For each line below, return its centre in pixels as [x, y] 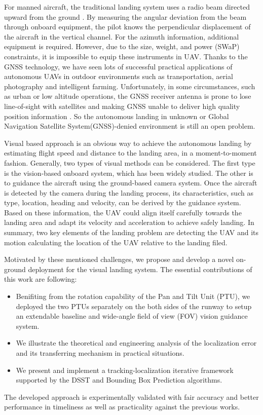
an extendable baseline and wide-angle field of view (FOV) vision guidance [132, 316]
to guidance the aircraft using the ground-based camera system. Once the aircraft [131, 183]
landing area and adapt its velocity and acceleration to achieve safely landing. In [129, 222]
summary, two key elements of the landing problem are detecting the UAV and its [131, 232]
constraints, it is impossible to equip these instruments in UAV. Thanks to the [126, 56]
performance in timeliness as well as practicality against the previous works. [122, 407]
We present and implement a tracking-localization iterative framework [125, 370]
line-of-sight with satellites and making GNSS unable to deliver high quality [122, 106]
